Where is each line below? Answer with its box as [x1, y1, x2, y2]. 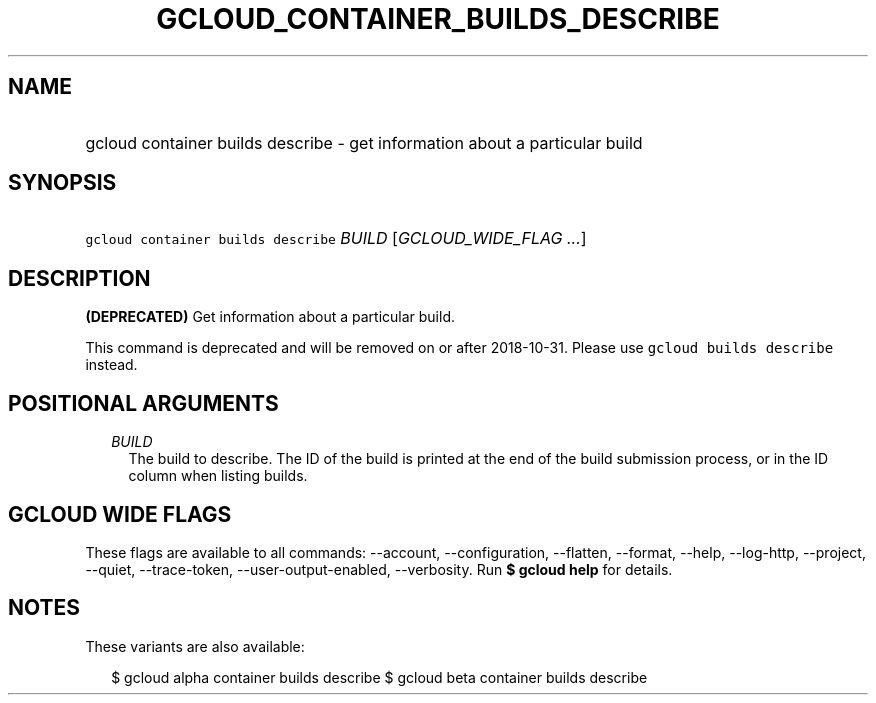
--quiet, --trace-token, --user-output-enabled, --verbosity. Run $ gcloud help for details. [85, 560, 673, 578]
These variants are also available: [85, 637, 305, 655]
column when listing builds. [128, 467, 308, 485]
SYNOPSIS [8, 170, 117, 196]
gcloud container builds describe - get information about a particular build [85, 132, 643, 153]
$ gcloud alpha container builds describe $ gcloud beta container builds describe [111, 668, 648, 686]
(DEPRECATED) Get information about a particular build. [85, 308, 455, 326]
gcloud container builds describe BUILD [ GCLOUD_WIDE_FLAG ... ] [85, 228, 587, 249]
